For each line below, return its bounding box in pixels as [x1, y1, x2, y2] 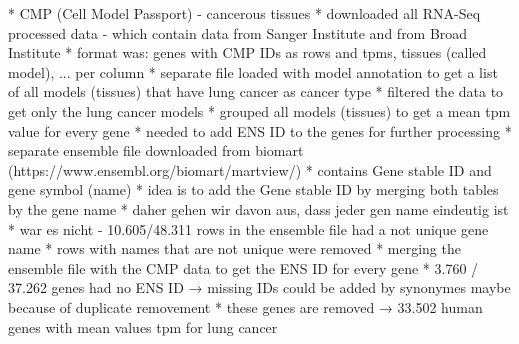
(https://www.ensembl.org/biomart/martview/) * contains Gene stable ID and [8, 159, 492, 180]
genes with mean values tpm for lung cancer [8, 316, 278, 337]
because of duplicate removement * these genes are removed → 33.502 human [8, 296, 483, 317]
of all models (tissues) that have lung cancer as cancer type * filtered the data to [8, 81, 504, 102]
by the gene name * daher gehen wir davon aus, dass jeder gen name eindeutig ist [8, 198, 509, 219]
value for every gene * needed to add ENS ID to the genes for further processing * [8, 120, 512, 141]
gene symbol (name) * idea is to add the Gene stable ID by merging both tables [8, 179, 499, 200]
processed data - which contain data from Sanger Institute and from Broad [8, 22, 468, 43]
